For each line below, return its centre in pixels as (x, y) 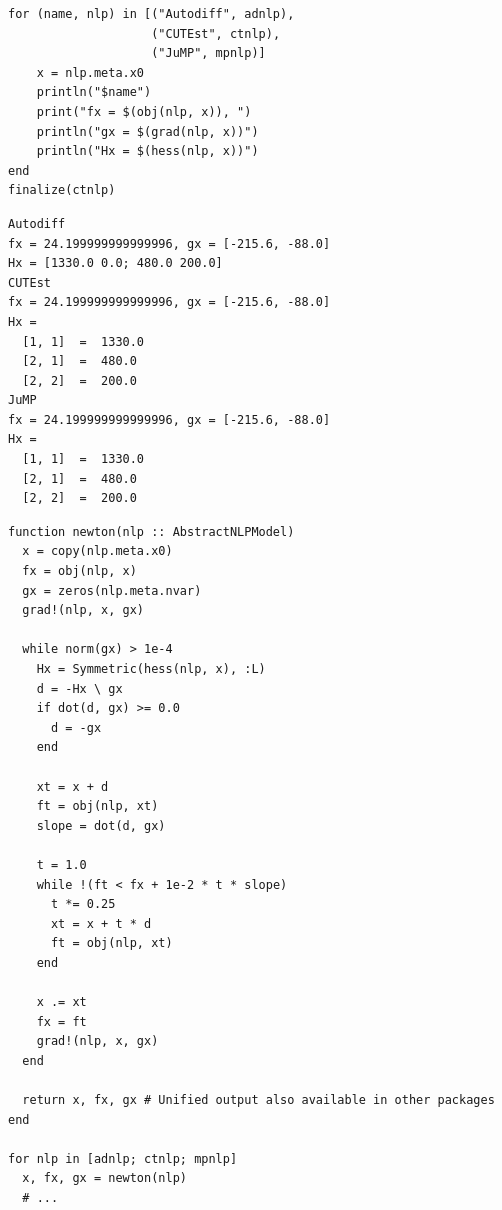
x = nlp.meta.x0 (90, 72)
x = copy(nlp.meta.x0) (97, 551)
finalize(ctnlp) (62, 190)
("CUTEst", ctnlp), (216, 33)
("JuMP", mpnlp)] (208, 53)
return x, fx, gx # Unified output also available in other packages (258, 1100)
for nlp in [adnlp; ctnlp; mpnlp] (123, 1158)
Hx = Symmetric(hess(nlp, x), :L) (151, 669)
